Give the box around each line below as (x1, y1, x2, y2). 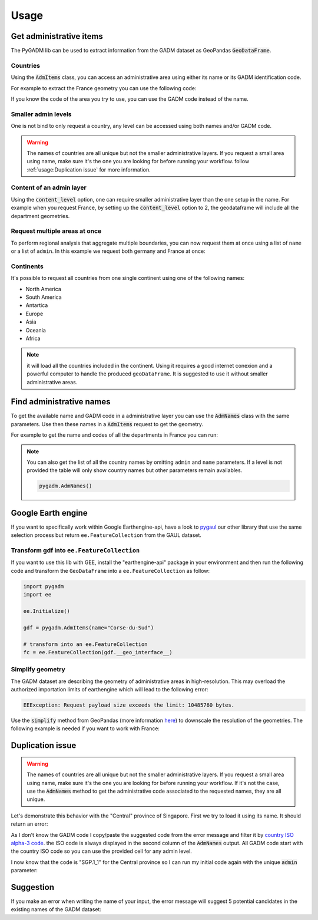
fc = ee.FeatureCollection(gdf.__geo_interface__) (23, 649, 173, 655)
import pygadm (23, 583, 64, 589)
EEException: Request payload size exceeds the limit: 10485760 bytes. (23, 702, 235, 708)
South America (25, 294, 62, 301)
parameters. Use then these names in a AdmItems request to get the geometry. (11, 420, 203, 427)
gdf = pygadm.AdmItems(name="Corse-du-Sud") (23, 624, 154, 631)
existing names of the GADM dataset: (11, 906, 101, 913)
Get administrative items (11, 31, 103, 41)
